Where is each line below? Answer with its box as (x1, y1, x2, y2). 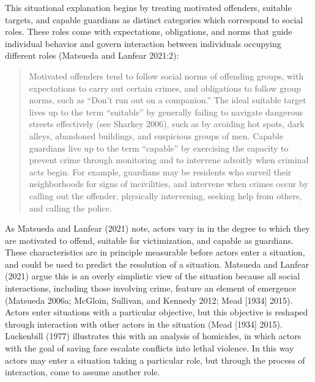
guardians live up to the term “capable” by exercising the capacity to (29, 141, 289, 154)
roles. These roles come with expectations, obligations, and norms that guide (5, 25, 292, 38)
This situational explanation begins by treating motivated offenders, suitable (5, 1, 292, 13)
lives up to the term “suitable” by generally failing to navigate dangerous (29, 105, 303, 118)
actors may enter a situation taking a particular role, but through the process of (5, 353, 305, 366)
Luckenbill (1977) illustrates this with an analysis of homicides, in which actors (5, 329, 302, 342)
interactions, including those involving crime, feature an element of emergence (5, 282, 297, 295)
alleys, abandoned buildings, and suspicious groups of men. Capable (29, 129, 283, 142)
